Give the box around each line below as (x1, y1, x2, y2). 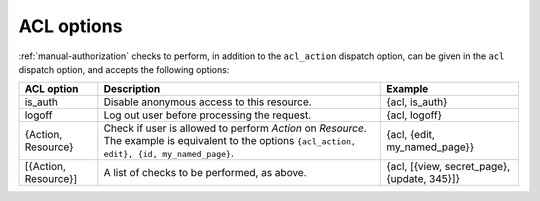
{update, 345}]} (386, 172, 460, 186)
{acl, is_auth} (386, 95, 448, 109)
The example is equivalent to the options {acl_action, (103, 134, 357, 148)
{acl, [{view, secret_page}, (386, 160, 511, 174)
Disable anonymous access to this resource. (103, 95, 312, 109)
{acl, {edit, (386, 128, 435, 142)
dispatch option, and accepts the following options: (18, 63, 230, 75)
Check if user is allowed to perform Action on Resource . (103, 121, 367, 135)
